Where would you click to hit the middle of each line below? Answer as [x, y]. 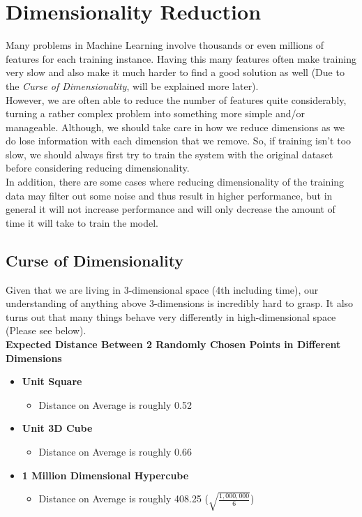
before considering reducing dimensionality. [98, 168]
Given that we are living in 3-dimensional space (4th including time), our [162, 289]
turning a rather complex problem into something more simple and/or [155, 113]
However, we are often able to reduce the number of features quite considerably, [176, 99]
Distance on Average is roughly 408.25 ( [124, 499]
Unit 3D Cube [57, 428]
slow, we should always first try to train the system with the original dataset [169, 154]
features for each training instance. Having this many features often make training [181, 58]
